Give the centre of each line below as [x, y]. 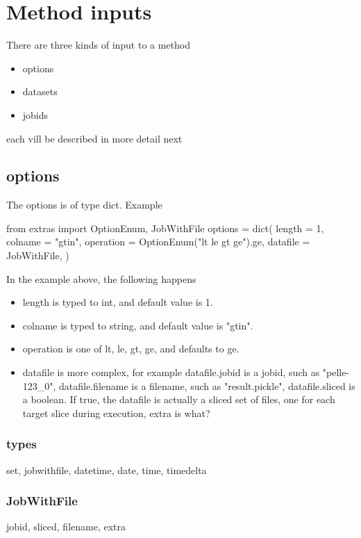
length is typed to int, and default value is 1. [118, 302]
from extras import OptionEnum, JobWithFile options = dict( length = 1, [165, 228]
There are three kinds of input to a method [99, 45]
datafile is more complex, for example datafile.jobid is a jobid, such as [171, 372]
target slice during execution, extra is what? [116, 413]
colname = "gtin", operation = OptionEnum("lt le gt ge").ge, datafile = [158, 242]
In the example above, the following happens [101, 278]
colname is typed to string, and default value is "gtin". [138, 325]
